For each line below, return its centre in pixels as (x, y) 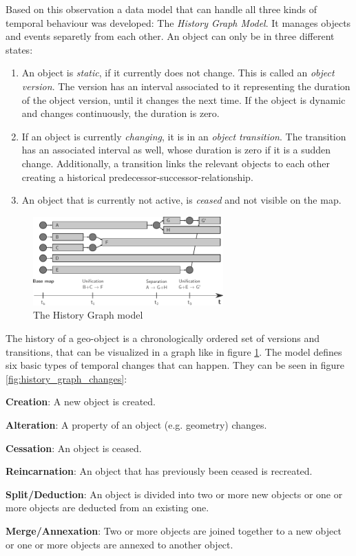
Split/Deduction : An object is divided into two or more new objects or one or (174, 494)
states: (19, 49)
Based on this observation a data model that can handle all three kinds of (161, 9)
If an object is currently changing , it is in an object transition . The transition (184, 136)
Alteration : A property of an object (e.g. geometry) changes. (136, 425)
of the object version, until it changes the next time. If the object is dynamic (184, 99)
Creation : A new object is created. (81, 402)
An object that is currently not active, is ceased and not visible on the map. (181, 200)
